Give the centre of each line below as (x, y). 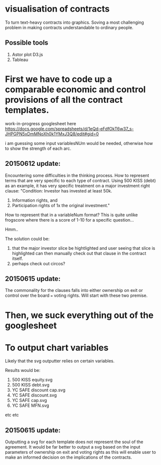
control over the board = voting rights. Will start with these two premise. (76, 296)
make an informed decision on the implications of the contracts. (68, 457)
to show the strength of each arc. (38, 148)
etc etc (12, 415)
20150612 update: (33, 164)
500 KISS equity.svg (32, 380)
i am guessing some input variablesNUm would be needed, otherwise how (79, 143)
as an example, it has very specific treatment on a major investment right (78, 186)
